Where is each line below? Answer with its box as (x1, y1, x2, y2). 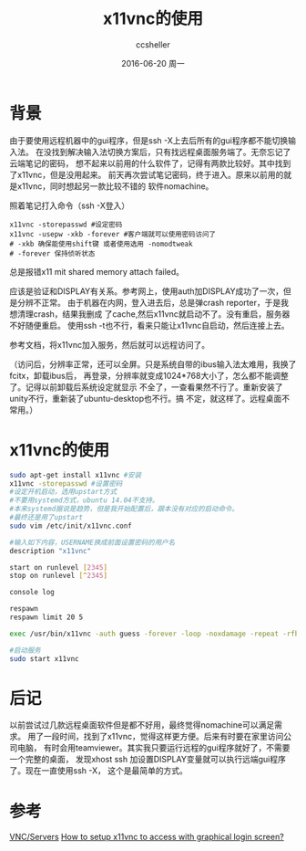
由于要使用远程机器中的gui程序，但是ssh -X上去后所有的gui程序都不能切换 (9, 134, 289, 146)
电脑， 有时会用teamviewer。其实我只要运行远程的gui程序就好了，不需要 (16, 742, 291, 753)
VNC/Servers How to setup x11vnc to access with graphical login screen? (9, 832, 284, 843)
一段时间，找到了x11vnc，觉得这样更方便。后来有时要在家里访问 (43, 731, 284, 742)
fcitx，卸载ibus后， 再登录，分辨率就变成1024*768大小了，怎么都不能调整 (9, 370, 289, 381)
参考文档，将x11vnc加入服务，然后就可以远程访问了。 (9, 339, 210, 350)
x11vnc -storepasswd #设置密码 (9, 478, 123, 489)
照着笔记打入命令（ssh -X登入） (9, 200, 130, 211)
